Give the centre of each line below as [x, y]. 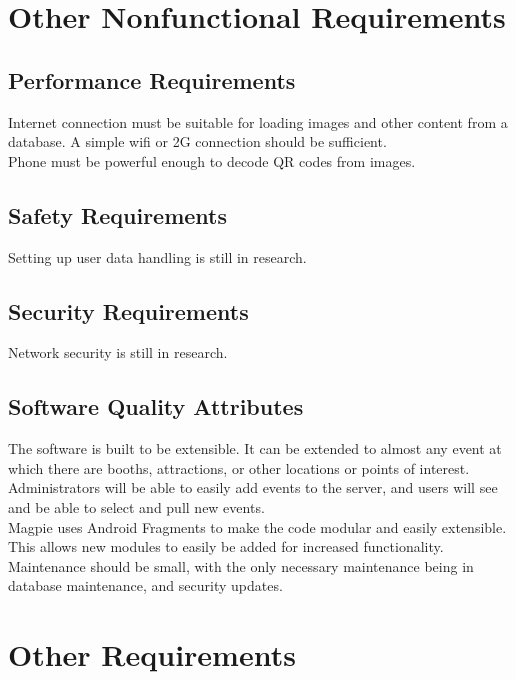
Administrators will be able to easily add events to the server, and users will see [253, 487]
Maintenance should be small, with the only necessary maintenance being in [241, 565]
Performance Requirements [152, 79]
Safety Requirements [118, 214]
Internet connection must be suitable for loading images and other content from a [258, 121]
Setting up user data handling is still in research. [157, 256]
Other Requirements [152, 654]
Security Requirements [128, 310]
